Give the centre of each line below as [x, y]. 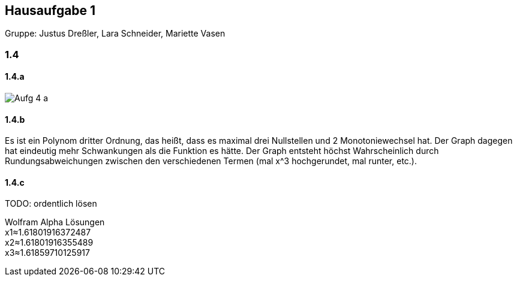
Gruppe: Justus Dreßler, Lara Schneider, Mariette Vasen [115, 34]
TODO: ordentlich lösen [51, 204]
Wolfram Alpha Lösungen [55, 222]
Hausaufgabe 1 [50, 10]
